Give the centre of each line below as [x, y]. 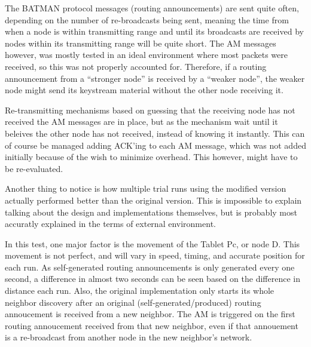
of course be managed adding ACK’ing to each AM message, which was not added [155, 145]
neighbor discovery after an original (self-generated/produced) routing [133, 302]
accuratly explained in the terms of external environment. [110, 224]
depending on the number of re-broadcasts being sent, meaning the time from [147, 19]
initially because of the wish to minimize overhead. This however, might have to [151, 157]
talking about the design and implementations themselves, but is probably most [151, 212]
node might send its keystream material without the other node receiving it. [144, 90]
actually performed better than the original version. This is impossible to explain [153, 200]
